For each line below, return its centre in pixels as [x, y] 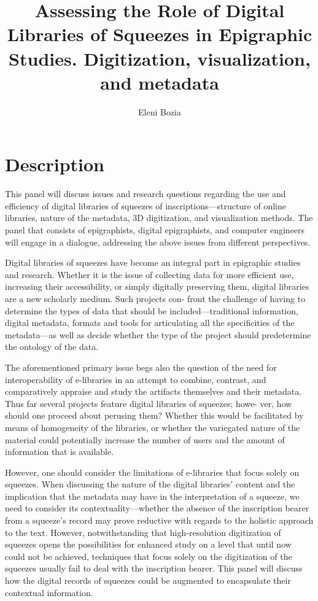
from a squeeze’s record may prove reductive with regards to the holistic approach [159, 520]
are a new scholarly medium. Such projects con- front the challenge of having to [155, 298]
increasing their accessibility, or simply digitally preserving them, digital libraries [157, 286]
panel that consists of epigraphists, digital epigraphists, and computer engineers [155, 230]
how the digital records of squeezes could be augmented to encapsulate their [148, 580]
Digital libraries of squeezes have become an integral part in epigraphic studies [153, 262]
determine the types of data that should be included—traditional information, [152, 310]
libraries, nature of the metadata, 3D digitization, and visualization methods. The [159, 218]
